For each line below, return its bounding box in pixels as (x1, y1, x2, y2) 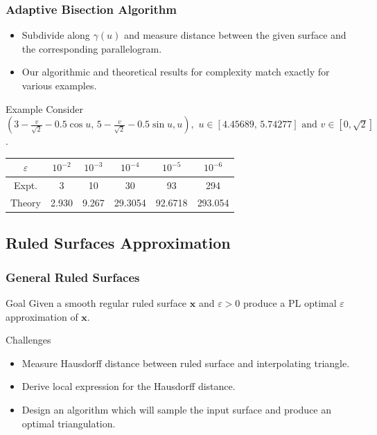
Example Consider (6, 101, 83, 116)
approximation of (6, 309, 78, 323)
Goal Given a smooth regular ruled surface (6, 296, 187, 310)
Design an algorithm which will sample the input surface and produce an (21, 402, 332, 417)
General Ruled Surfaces (6, 268, 140, 285)
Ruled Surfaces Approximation (6, 232, 231, 254)
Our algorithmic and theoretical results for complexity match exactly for (21, 64, 330, 79)
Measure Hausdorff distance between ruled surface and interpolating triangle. (21, 355, 350, 370)
